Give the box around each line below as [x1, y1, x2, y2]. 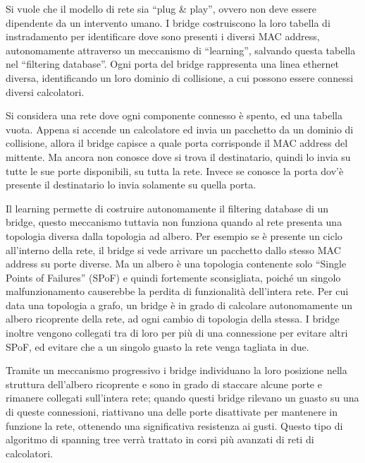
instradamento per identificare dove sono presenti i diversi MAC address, [6, 29, 320, 44]
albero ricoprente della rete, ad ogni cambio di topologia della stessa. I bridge [6, 311, 340, 326]
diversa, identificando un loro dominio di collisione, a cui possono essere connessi [6, 70, 354, 85]
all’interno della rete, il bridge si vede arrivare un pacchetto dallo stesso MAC [6, 242, 341, 257]
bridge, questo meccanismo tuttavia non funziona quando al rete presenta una [6, 215, 342, 229]
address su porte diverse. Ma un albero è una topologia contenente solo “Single [6, 256, 347, 271]
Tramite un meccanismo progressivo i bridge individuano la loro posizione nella [6, 363, 347, 378]
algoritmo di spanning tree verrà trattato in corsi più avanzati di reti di [6, 432, 314, 447]
